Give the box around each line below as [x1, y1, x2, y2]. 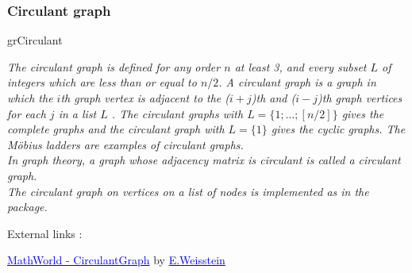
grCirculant [7, 32, 63, 48]
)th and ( [251, 90, 296, 106]
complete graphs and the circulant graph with [7, 121, 225, 137]
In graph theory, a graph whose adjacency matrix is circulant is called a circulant [7, 152, 401, 168]
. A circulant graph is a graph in [218, 74, 376, 90]
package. [7, 198, 48, 215]
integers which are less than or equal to [7, 74, 197, 90]
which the [7, 90, 53, 106]
